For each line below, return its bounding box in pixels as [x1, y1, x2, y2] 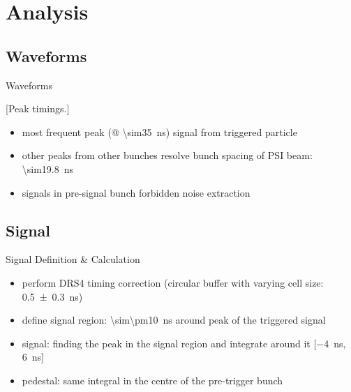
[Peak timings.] [6, 101, 70, 116]
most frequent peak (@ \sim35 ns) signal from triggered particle [22, 124, 297, 139]
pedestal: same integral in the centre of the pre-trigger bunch [22, 372, 283, 387]
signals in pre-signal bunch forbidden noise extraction [22, 185, 251, 199]
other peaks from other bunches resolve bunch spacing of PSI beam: [22, 148, 313, 163]
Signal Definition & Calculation [6, 252, 140, 266]
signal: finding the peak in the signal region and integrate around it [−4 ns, [22, 336, 346, 350]
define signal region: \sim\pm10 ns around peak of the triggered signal [22, 312, 326, 327]
